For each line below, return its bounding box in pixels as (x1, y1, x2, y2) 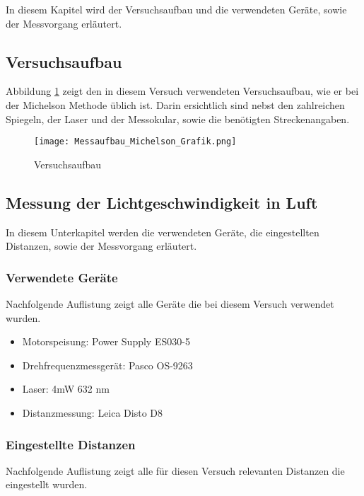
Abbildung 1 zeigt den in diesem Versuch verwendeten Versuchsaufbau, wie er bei (6, 83, 359, 98)
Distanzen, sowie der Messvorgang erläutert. (6, 238, 197, 253)
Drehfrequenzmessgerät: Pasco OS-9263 (22, 357, 193, 372)
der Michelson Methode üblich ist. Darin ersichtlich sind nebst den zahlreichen (6, 97, 345, 112)
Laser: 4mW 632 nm (22, 381, 110, 396)
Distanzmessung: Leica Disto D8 (22, 405, 163, 420)
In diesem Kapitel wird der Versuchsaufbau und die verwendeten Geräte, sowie (6, 2, 347, 16)
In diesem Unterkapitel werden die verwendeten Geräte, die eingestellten (6, 224, 319, 239)
